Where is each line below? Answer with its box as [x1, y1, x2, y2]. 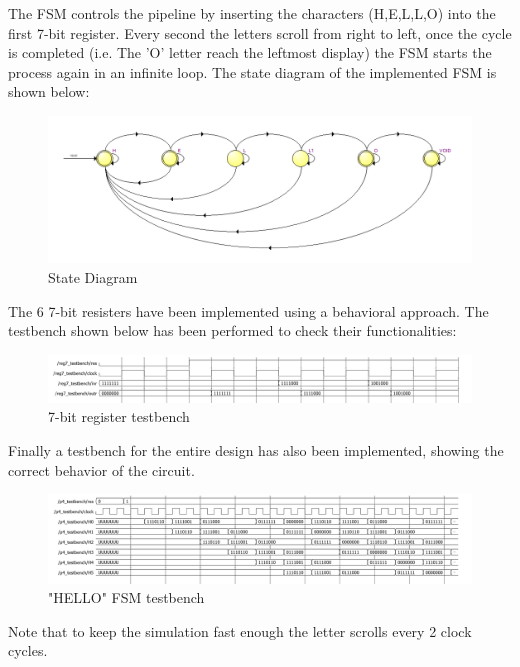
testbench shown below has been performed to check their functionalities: [8, 320, 457, 341]
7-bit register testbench [48, 406, 190, 427]
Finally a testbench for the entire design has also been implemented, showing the [8, 439, 504, 460]
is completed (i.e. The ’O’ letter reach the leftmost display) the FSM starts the [8, 42, 492, 63]
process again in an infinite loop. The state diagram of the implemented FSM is [8, 61, 497, 82]
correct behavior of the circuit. [8, 459, 195, 480]
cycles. [8, 640, 48, 661]
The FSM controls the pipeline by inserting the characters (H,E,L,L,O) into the [8, 3, 496, 23]
